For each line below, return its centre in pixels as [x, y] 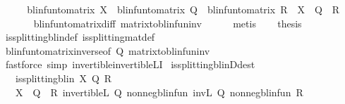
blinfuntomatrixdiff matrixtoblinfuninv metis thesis [168, 23]
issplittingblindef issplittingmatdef [80, 37]
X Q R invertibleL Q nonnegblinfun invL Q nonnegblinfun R [159, 92]
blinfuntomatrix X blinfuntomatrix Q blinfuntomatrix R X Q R [183, 9]
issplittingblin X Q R [63, 78]
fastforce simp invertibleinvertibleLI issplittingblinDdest [130, 64]
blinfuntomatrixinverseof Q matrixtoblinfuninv [108, 50]
